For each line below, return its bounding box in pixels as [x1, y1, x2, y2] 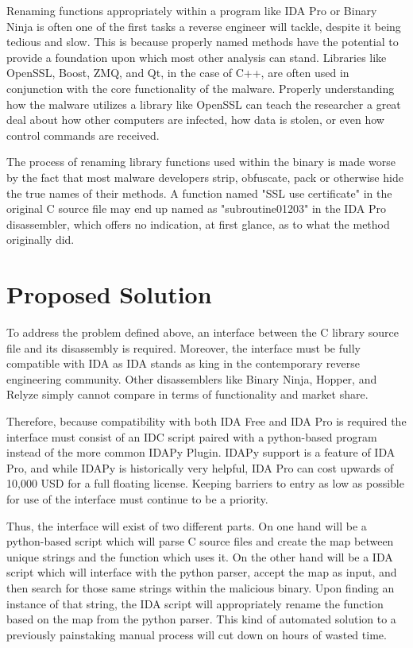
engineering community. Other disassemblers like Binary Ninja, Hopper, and [6, 370, 377, 387]
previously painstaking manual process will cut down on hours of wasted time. [6, 626, 387, 642]
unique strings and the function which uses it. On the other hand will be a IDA [6, 548, 393, 565]
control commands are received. [6, 126, 160, 143]
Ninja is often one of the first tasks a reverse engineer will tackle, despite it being [6, 17, 401, 34]
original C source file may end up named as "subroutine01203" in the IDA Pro [6, 200, 386, 217]
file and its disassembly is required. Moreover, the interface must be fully [6, 339, 361, 356]
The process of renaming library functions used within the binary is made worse [6, 153, 396, 170]
